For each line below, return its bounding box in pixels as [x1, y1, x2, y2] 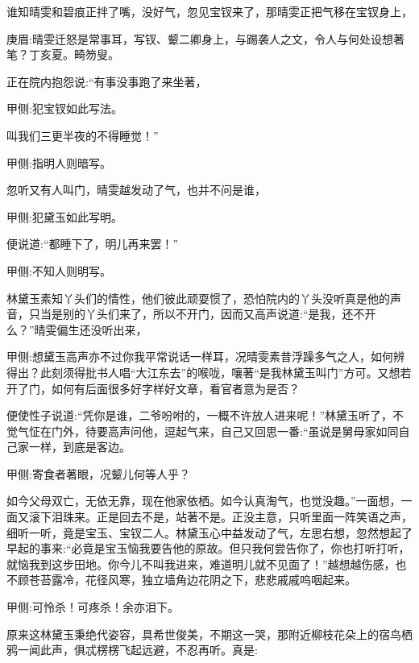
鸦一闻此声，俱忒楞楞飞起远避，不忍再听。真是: [6, 641, 258, 658]
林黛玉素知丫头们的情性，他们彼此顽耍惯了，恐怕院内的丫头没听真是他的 [6, 289, 390, 306]
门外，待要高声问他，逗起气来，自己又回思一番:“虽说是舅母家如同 [51, 422, 399, 439]
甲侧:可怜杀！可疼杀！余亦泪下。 [6, 599, 179, 615]
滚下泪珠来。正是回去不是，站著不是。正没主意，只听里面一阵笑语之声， [28, 508, 413, 525]
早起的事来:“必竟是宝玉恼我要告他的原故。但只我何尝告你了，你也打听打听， [6, 540, 410, 557]
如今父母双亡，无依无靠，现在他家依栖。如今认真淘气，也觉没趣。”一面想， [6, 492, 401, 509]
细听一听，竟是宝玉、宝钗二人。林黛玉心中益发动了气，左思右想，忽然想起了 [6, 524, 413, 541]
